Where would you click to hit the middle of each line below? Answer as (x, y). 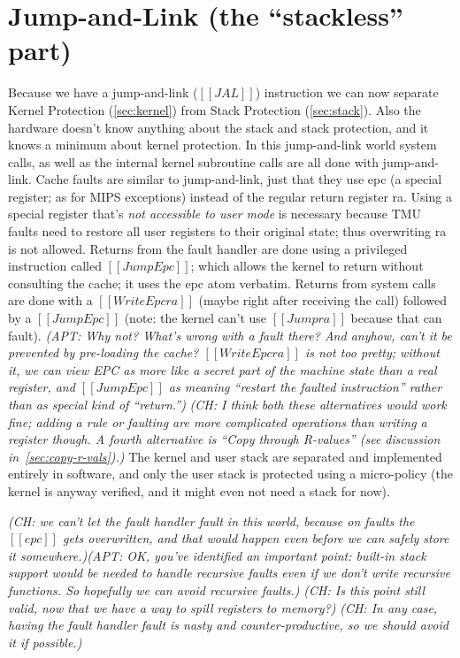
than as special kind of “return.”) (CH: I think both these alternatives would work (227, 404)
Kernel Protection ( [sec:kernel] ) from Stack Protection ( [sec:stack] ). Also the (215, 109)
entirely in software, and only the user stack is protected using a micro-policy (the (231, 474)
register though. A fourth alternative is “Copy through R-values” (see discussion (224, 439)
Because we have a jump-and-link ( (103, 92)
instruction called (55, 266)
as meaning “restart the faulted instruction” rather (305, 387)
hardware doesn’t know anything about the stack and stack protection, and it (218, 127)
